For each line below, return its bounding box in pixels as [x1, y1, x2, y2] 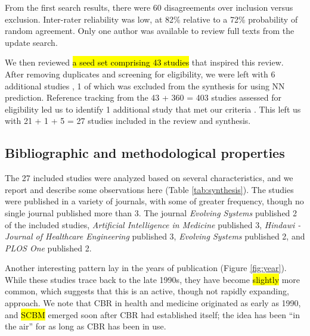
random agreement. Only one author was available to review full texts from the [5, 24, 294, 37]
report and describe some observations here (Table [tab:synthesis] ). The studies [5, 183, 294, 195]
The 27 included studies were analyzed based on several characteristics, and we [5, 172, 293, 184]
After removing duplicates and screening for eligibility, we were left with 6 [5, 67, 275, 80]
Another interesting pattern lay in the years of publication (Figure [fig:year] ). [5, 262, 287, 274]
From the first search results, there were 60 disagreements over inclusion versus [5, 1, 293, 13]
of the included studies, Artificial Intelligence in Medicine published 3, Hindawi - [5, 218, 301, 231]
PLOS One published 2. [5, 241, 92, 254]
